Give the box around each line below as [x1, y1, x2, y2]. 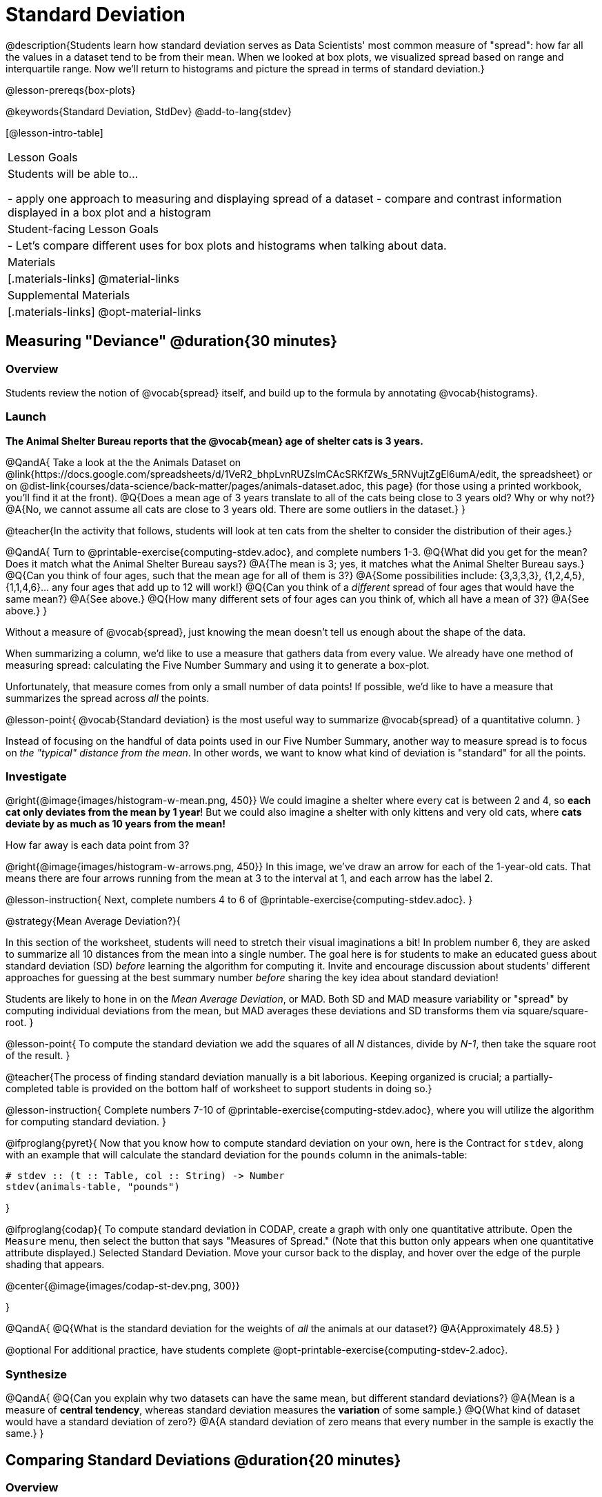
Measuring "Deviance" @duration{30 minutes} [6, 332, 337, 350]
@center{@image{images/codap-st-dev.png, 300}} [6, 1280, 240, 1292]
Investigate [6, 770, 67, 784]
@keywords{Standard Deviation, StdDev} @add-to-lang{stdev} [6, 105, 292, 117]
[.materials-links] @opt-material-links [8, 304, 201, 319]
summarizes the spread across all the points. [6, 692, 210, 704]
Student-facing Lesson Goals [8, 221, 159, 236]
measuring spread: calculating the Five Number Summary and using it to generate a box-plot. [6, 659, 430, 671]
